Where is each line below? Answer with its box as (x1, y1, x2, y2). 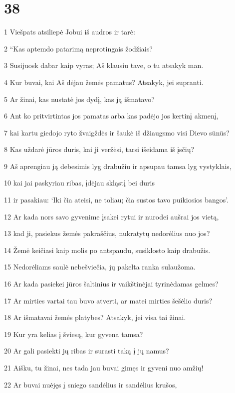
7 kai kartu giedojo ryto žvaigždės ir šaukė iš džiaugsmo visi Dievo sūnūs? (4, 127, 230, 137)
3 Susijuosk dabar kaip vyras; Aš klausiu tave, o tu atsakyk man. (4, 60, 204, 70)
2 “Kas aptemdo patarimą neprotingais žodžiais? (4, 43, 153, 53)
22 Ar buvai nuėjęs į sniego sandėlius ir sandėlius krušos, (4, 379, 177, 389)
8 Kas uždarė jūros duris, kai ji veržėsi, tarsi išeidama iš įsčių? (4, 144, 195, 154)
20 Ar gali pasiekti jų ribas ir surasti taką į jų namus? (4, 345, 169, 356)
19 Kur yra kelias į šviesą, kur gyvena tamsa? (4, 328, 143, 339)
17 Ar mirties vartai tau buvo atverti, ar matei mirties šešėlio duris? (4, 295, 213, 305)
